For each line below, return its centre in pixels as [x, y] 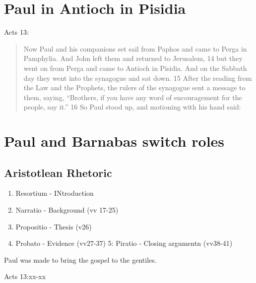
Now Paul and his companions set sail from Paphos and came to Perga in [135, 48]
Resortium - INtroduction [55, 193]
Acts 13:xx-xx [25, 276]
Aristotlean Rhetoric [58, 172]
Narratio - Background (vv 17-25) [67, 210]
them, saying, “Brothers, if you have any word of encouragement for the [133, 97]
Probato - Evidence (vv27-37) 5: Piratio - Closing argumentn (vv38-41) [124, 243]
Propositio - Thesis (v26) [54, 226]
